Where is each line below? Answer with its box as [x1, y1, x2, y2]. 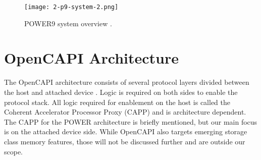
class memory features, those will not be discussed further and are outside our [4, 136, 245, 146]
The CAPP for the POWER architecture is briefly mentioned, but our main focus [4, 116, 257, 127]
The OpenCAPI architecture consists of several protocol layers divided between [4, 77, 249, 87]
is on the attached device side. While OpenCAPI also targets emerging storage [4, 126, 247, 137]
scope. [4, 146, 23, 156]
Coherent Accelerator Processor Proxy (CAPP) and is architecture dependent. [4, 106, 246, 117]
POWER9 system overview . [24, 18, 112, 28]
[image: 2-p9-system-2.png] [24, 4, 119, 11]
